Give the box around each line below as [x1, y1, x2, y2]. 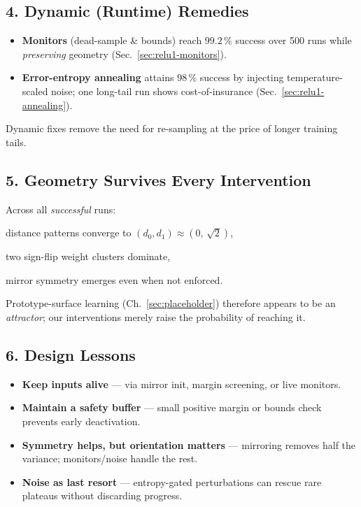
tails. [6, 134, 27, 149]
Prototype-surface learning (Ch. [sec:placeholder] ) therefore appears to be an [6, 296, 336, 310]
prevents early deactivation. [22, 413, 141, 428]
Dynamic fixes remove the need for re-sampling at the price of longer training [6, 121, 338, 136]
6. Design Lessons [6, 343, 136, 365]
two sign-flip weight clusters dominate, [6, 249, 171, 264]
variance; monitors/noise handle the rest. [22, 451, 198, 466]
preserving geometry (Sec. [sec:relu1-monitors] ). [22, 46, 227, 61]
